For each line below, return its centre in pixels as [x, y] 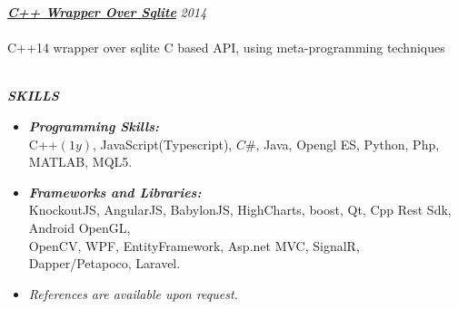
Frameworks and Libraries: [115, 192]
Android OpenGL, [80, 227]
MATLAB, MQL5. [80, 162]
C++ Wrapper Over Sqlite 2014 [107, 12]
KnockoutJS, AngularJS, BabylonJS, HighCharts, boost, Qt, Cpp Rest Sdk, [240, 210]
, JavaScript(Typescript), [163, 144]
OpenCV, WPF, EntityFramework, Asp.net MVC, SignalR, [194, 245]
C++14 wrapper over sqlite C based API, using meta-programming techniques [226, 48]
